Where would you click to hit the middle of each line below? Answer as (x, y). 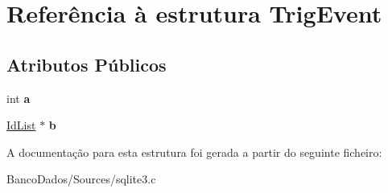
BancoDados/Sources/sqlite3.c (81, 179)
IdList (21, 125)
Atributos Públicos (87, 64)
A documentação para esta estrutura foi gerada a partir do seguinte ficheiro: (194, 152)
